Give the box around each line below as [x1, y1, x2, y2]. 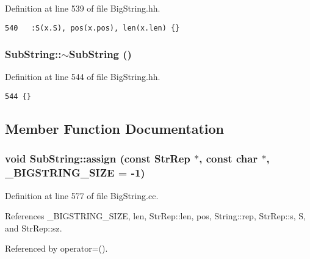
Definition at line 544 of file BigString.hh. [5, 70, 160, 83]
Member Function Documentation [5, 119, 225, 138]
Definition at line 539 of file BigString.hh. [5, 2, 160, 14]
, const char [199, 151, 258, 166]
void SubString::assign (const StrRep [5, 151, 190, 166]
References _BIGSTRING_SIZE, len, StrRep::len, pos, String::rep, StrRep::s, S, [5, 210, 306, 222]
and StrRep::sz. [5, 221, 62, 234]
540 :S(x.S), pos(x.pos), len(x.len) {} [5, 23, 180, 32]
